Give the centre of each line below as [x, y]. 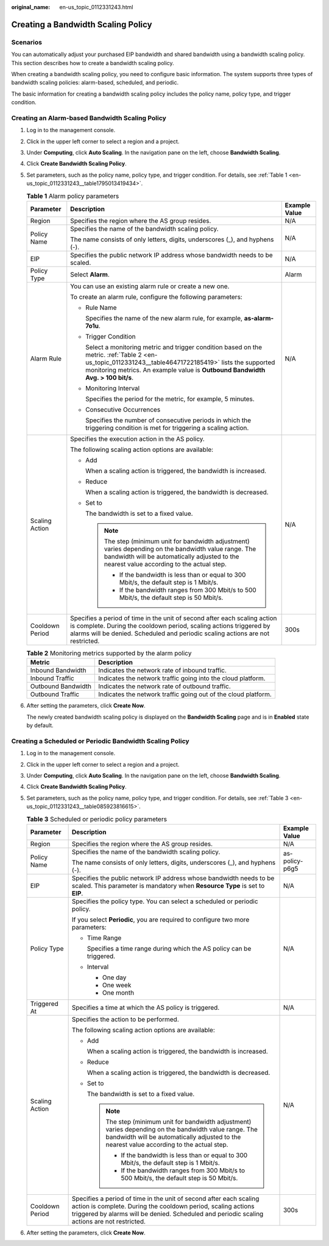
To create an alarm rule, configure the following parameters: [157, 297]
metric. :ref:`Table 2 [114, 354]
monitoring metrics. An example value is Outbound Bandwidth [175, 370]
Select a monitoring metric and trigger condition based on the [174, 347]
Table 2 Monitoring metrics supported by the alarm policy [109, 653]
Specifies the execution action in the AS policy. [138, 438]
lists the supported [248, 362]
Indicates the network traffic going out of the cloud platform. [185, 694]
